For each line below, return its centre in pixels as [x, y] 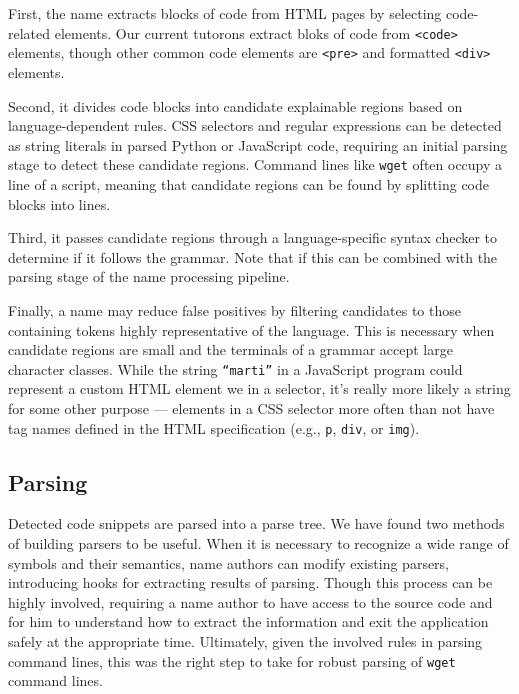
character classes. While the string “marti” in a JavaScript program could [235, 368]
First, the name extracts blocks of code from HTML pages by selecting [225, 13]
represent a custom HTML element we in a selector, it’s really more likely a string [259, 388]
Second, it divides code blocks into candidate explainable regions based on [235, 105]
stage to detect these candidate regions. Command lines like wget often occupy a [255, 164]
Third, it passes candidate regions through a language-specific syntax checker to [253, 237]
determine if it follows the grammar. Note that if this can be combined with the [253, 256]
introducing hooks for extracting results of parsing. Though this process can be [250, 582]
